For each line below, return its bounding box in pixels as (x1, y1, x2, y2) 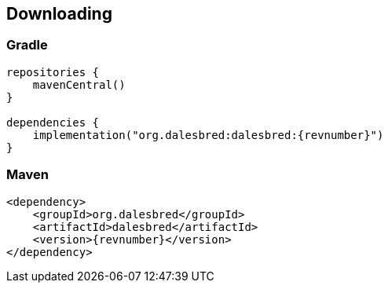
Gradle (6, 37, 48, 53)
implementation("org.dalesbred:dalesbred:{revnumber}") (32, 128, 384, 141)
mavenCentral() (32, 78, 126, 91)
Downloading (6, 4, 112, 24)
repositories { (6, 65, 100, 79)
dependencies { (6, 115, 100, 129)
